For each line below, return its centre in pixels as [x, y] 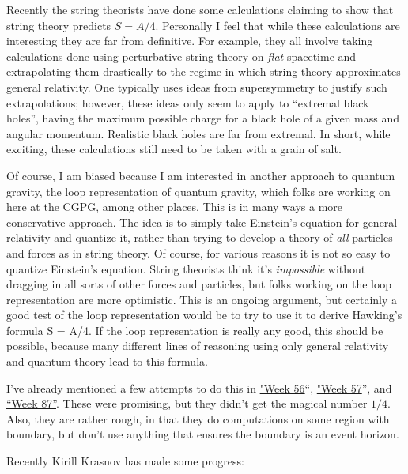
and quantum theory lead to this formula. [107, 361]
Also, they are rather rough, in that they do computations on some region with [198, 418]
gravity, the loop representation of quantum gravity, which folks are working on [198, 191]
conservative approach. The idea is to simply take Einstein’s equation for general [202, 222]
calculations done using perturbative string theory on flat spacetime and [181, 56]
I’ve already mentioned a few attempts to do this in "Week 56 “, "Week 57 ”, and [199, 387]
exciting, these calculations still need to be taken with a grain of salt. [174, 149]
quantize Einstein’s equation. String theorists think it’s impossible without [186, 268]
